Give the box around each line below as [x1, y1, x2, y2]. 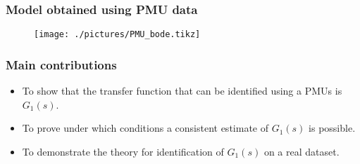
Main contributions [6, 55, 117, 73]
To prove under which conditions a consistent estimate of [22, 121, 268, 135]
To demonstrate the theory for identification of [22, 144, 224, 158]
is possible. [309, 121, 356, 135]
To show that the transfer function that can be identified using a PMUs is [22, 83, 342, 98]
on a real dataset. [263, 144, 340, 158]
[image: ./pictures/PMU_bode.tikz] [34, 29, 201, 40]
